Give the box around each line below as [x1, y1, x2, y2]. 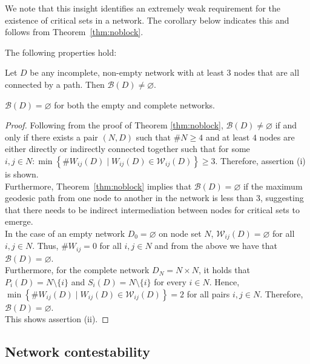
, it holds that [199, 263, 250, 276]
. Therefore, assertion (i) [215, 154, 306, 167]
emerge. [5, 215, 33, 228]
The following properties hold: [5, 45, 117, 58]
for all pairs [186, 287, 230, 300]
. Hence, [209, 276, 240, 288]
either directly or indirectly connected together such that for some [5, 142, 250, 155]
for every [154, 276, 186, 288]
